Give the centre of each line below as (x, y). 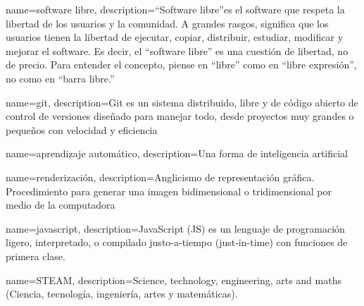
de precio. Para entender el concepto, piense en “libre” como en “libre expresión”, (181, 65)
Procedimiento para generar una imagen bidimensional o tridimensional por (169, 191)
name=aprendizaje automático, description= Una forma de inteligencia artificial (177, 153)
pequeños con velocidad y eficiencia (82, 129)
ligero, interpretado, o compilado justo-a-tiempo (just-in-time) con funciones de (177, 242)
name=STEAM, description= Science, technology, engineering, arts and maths (174, 280)
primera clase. (36, 256)
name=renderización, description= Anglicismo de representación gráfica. (160, 177)
